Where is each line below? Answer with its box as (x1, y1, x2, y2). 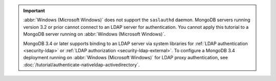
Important (23, 8, 45, 14)
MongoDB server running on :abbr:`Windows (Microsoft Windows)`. (23, 31, 166, 37)
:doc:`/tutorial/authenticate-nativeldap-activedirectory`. (23, 61, 140, 68)
